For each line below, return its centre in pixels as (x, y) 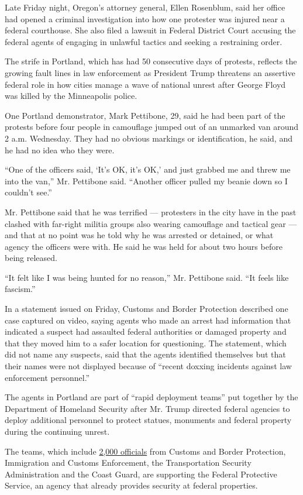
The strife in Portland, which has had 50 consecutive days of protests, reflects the (151, 61)
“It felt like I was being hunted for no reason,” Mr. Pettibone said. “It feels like (147, 277)
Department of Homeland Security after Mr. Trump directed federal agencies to (147, 408)
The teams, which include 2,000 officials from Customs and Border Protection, (145, 451)
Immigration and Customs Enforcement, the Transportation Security (128, 463)
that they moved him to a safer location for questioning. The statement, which (146, 343)
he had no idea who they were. (60, 149)
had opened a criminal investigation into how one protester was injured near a (145, 18)
